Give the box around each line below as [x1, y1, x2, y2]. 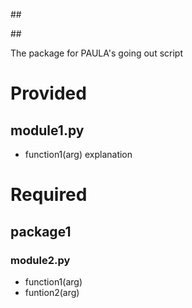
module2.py [10, 253, 71, 267]
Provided [10, 82, 87, 105]
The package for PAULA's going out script [10, 47, 183, 59]
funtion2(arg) [24, 286, 80, 298]
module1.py [10, 122, 85, 139]
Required [10, 184, 88, 206]
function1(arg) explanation [24, 149, 133, 160]
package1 [10, 223, 72, 240]
